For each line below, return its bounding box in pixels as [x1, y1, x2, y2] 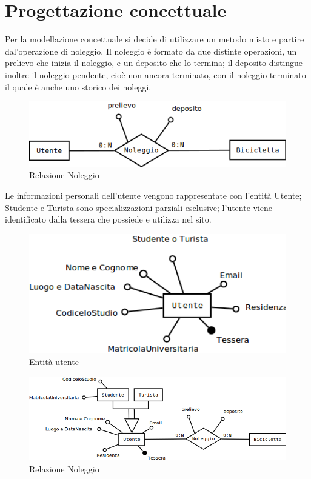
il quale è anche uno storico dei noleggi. [5, 80, 152, 93]
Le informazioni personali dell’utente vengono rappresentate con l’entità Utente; [5, 189, 302, 202]
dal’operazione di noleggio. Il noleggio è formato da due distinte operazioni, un [5, 44, 297, 57]
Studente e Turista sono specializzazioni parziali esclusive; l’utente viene [5, 201, 273, 213]
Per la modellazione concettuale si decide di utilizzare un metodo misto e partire [5, 33, 304, 45]
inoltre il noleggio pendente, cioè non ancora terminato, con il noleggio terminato [5, 68, 306, 81]
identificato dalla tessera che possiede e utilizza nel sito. [5, 213, 212, 226]
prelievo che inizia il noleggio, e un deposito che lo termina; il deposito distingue [5, 56, 303, 69]
